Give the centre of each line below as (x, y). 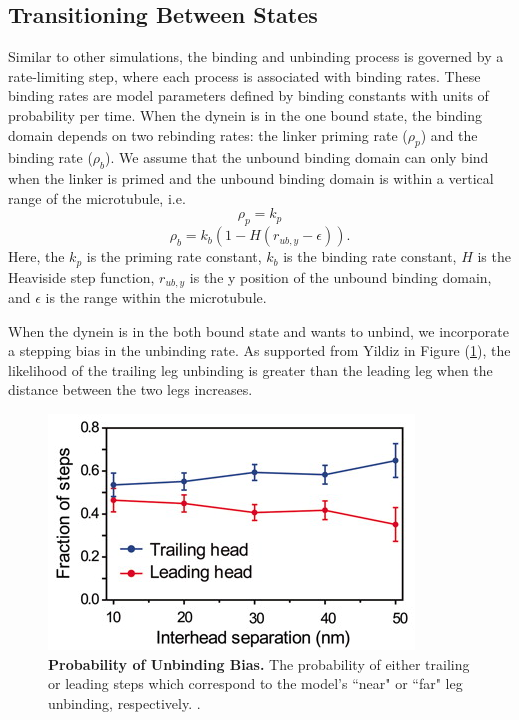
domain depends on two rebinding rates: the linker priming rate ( (208, 134)
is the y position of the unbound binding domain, (340, 276)
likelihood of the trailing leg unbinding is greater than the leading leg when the (250, 369)
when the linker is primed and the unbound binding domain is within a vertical (251, 178)
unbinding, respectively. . (124, 702)
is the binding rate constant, (370, 256)
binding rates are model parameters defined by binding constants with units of (248, 95)
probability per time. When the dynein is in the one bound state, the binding (245, 114)
